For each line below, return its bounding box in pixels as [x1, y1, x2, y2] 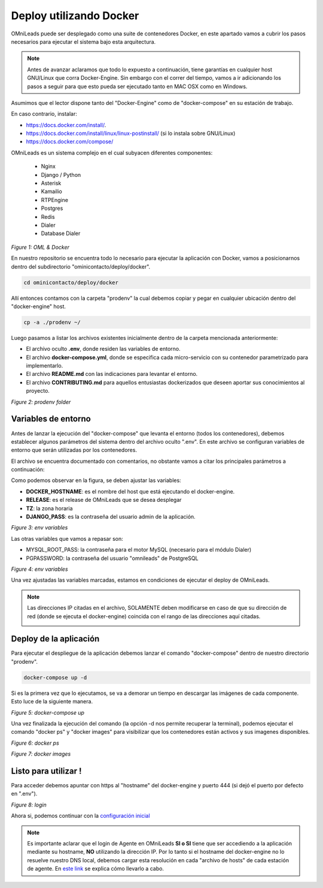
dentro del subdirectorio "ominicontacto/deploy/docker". [11, 263, 151, 270]
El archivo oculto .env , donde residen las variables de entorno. [26, 345, 181, 353]
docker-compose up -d [23, 674, 87, 681]
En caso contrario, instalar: [11, 110, 77, 118]
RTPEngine [41, 196, 69, 203]
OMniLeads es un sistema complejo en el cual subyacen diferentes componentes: [11, 149, 213, 156]
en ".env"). [11, 790, 38, 797]
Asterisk [41, 180, 62, 187]
